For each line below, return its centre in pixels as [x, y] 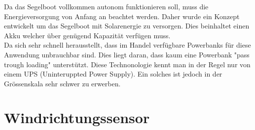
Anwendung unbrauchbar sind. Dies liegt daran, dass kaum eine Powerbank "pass [127, 54]
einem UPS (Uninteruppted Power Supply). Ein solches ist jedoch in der [113, 74]
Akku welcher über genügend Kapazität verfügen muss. [87, 35]
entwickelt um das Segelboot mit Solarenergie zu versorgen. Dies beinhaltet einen [127, 26]
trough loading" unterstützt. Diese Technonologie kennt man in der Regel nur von [127, 64]
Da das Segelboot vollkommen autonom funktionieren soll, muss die [106, 6]
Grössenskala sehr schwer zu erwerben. [62, 83]
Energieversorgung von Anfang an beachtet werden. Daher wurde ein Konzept [122, 16]
